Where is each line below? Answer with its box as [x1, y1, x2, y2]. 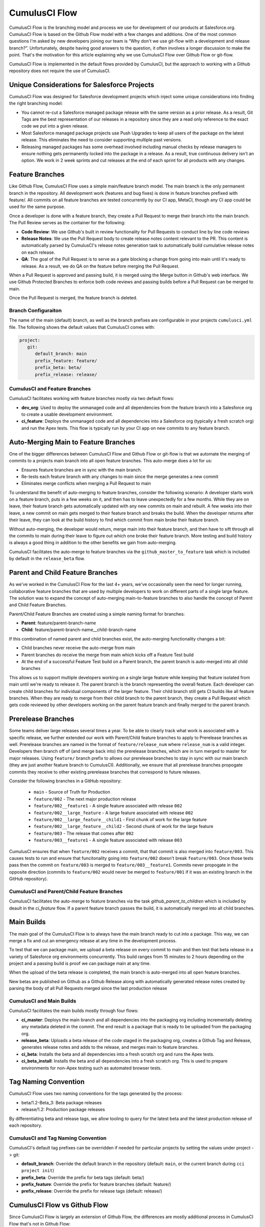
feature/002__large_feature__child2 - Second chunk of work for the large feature [33, 824, 213, 829]
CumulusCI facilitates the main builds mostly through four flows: [9, 1008, 139, 1014]
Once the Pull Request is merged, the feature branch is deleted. [9, 295, 137, 301]
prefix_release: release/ [35, 372, 98, 377]
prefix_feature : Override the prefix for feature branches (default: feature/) [21, 1181, 171, 1187]
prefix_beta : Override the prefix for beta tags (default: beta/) [21, 1174, 145, 1180]
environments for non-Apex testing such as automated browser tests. [21, 1065, 162, 1071]
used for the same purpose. [9, 204, 66, 210]
